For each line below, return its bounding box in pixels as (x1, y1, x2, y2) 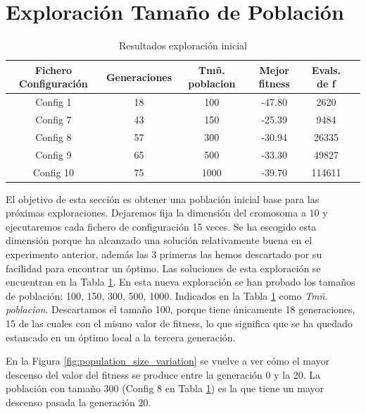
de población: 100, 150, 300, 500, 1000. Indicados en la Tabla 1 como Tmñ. (6, 288, 328, 303)
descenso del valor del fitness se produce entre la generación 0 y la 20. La (6, 367, 321, 382)
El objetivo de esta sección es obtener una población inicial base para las (6, 191, 320, 206)
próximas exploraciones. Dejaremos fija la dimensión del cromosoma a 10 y (6, 205, 328, 220)
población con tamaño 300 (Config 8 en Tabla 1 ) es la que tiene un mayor (6, 381, 324, 396)
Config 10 (32, 164, 75, 179)
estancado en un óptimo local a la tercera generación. (6, 329, 236, 344)
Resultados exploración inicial (118, 38, 247, 53)
